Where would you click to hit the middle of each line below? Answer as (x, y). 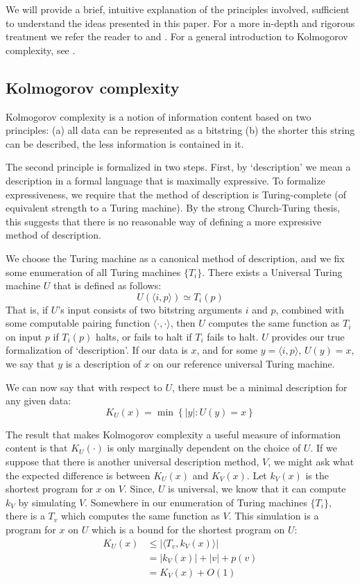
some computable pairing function (78, 323)
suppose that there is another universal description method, (132, 462)
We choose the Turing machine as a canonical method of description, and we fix (175, 258)
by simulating (47, 502)
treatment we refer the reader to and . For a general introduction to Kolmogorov (177, 36)
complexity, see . (41, 50)
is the (317, 475)
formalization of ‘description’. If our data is (97, 350)
